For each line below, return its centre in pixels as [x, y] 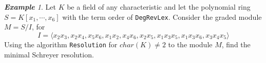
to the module [190, 44]
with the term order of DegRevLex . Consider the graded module [162, 17]
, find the [236, 44]
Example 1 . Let [30, 7]
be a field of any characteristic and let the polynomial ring [159, 7]
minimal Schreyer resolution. [49, 54]
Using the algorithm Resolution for [61, 44]
